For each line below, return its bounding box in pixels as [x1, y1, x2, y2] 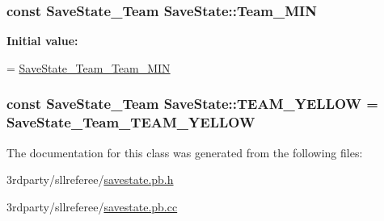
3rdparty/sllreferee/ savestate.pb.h [6, 171, 174, 188]
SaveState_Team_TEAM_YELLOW [6, 112, 255, 132]
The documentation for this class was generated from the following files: [6, 144, 363, 161]
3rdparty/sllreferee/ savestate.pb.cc [6, 198, 178, 215]
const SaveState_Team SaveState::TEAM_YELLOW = [6, 94, 378, 114]
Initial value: [6, 32, 78, 49]
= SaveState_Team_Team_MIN [6, 59, 171, 76]
